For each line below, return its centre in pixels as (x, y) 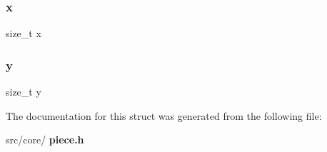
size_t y (24, 92)
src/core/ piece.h (45, 140)
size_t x (24, 33)
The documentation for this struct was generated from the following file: (164, 115)
